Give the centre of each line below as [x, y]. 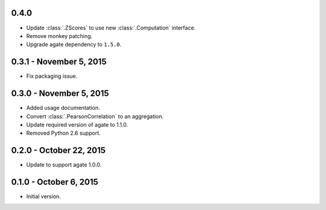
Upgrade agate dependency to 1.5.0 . [74, 45]
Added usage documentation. [63, 108]
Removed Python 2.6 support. [63, 133]
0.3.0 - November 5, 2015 [60, 94]
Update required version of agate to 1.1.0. [77, 124]
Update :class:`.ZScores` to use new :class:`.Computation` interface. [111, 28]
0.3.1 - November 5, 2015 [59, 62]
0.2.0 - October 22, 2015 [58, 151]
